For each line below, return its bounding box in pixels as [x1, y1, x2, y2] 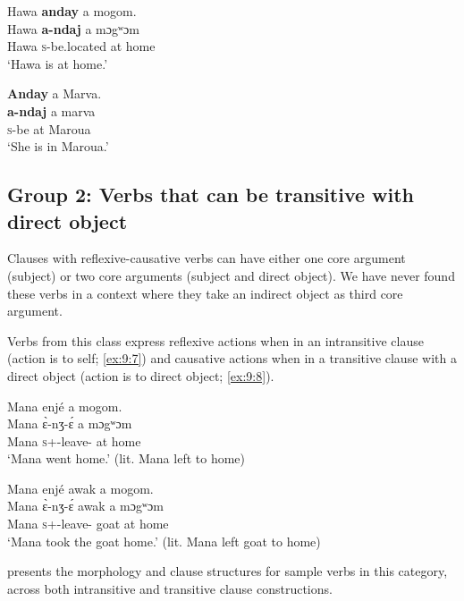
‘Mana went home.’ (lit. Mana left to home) [7, 449, 245, 468]
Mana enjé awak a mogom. [7, 478, 154, 497]
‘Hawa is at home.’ [7, 54, 108, 72]
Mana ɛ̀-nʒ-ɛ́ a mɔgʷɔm [7, 414, 132, 433]
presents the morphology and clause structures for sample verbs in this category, [7, 562, 448, 580]
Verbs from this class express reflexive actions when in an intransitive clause [7, 331, 424, 350]
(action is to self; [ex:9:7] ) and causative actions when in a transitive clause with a [7, 349, 457, 368]
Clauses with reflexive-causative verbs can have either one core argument [7, 249, 406, 267]
